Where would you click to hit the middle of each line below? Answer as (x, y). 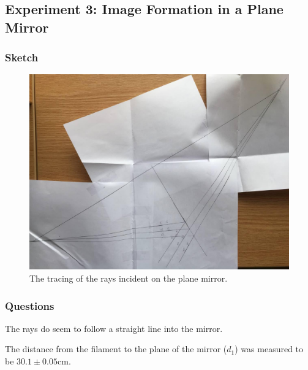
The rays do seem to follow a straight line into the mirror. (114, 328)
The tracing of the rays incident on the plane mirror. (129, 278)
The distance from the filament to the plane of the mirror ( (116, 349)
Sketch (22, 57)
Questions (30, 305)
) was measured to (269, 349)
